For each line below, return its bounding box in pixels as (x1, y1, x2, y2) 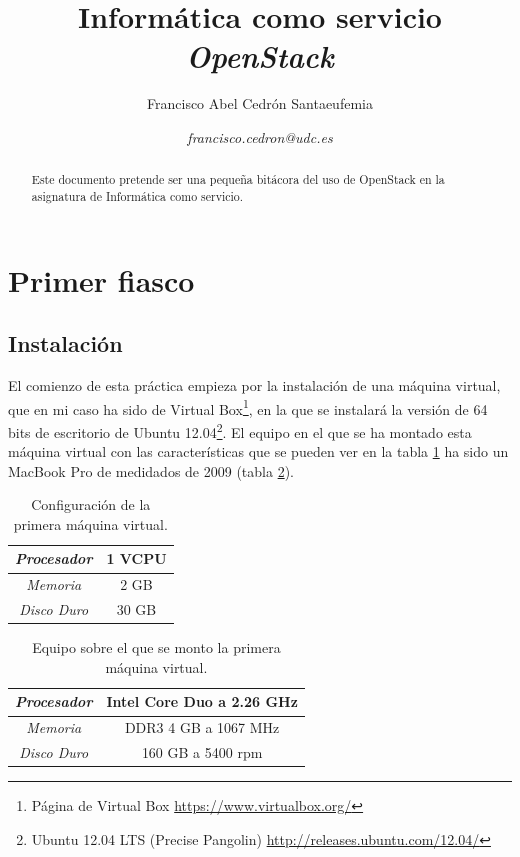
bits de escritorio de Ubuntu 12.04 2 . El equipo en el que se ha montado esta (8, 418, 472, 442)
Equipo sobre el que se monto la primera (32, 637, 281, 658)
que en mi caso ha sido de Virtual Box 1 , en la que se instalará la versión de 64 (8, 395, 488, 419)
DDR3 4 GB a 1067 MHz (124, 717, 280, 738)
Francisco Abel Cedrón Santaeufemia (147, 93, 373, 114)
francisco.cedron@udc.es (187, 126, 333, 147)
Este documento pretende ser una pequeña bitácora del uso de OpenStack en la (31, 171, 445, 188)
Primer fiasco (8, 259, 195, 300)
